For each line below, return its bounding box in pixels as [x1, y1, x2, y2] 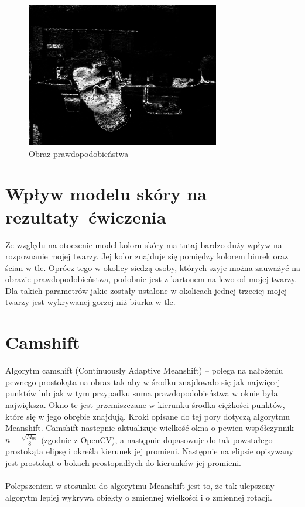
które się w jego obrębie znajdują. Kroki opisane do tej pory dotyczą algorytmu [5, 410, 290, 422]
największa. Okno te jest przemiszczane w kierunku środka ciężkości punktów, [5, 398, 285, 410]
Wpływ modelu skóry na [5, 181, 207, 205]
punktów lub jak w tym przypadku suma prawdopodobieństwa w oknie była [5, 387, 278, 399]
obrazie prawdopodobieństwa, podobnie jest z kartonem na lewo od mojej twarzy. [5, 273, 297, 285]
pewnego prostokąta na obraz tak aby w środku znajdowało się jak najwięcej [5, 375, 280, 388]
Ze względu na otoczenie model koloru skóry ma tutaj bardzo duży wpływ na [5, 238, 282, 251]
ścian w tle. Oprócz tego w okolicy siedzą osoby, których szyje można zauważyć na [5, 261, 300, 273]
